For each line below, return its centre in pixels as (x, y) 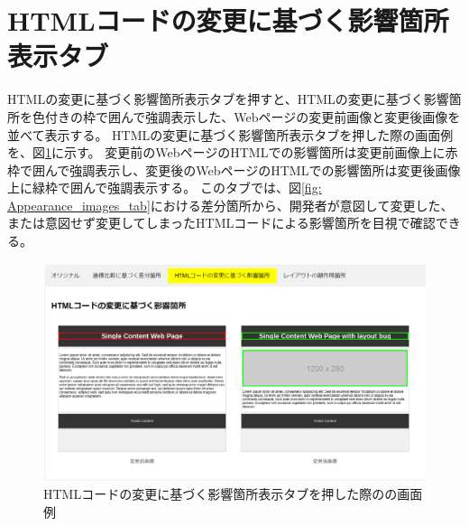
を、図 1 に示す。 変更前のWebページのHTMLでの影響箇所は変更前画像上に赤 (233, 152)
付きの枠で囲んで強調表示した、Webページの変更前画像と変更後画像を (253, 116)
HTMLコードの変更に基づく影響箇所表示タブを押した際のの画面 (233, 494)
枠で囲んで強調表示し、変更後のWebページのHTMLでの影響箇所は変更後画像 (234, 169)
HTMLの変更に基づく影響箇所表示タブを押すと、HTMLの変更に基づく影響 (228, 99)
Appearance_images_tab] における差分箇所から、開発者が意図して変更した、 (230, 205)
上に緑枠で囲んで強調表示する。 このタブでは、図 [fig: (165, 188)
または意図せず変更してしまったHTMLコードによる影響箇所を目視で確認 (221, 223)
